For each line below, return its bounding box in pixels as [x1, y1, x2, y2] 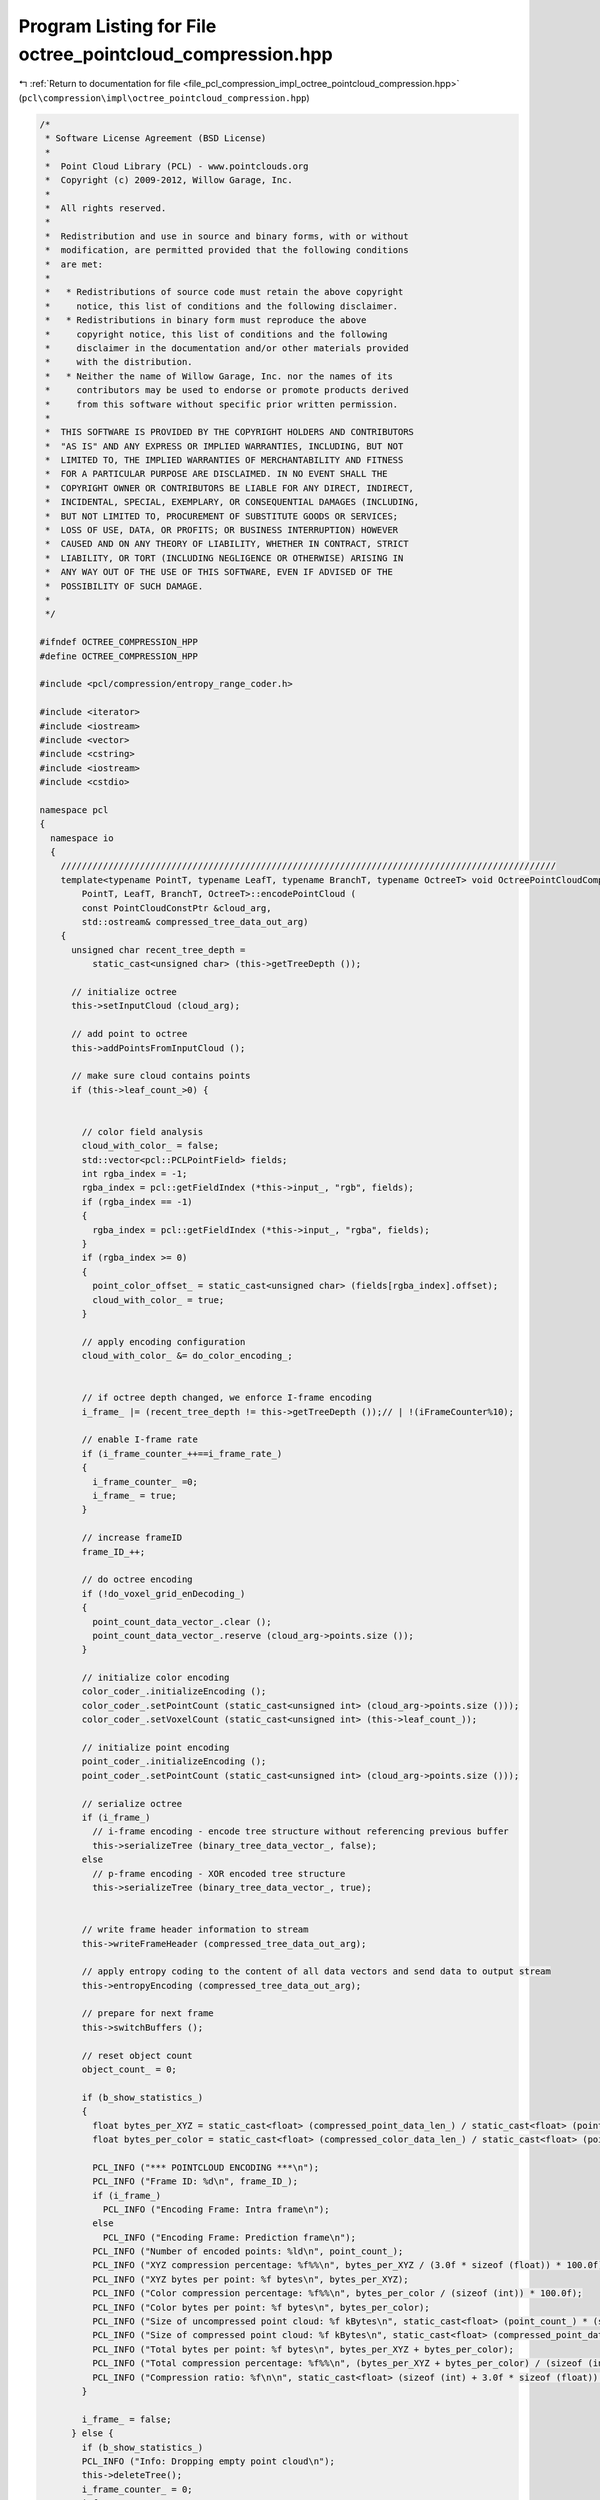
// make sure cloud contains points [71, 1070, 251, 1082]
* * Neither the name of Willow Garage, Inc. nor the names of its [45, 370, 394, 382]
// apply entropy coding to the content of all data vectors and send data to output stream [81, 1966, 552, 1977]
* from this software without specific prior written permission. [45, 398, 399, 410]
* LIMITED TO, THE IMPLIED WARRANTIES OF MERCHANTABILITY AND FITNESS [45, 455, 404, 466]
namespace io [50, 832, 114, 844]
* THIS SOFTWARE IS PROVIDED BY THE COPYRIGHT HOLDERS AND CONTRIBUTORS [45, 426, 415, 438]
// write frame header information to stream [81, 1924, 309, 1935]
